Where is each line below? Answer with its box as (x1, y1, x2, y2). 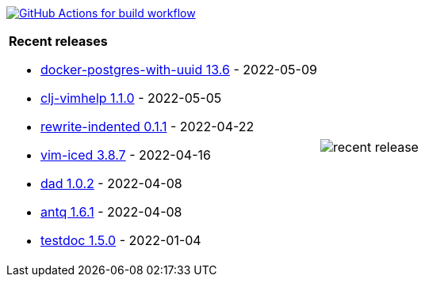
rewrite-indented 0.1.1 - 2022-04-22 (40, 119, 255, 134)
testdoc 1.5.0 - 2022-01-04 (40, 232, 201, 248)
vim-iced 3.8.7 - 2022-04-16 (40, 147, 211, 163)
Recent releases (9, 33, 108, 49)
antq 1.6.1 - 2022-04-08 (40, 204, 182, 220)
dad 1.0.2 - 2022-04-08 (40, 175, 182, 191)
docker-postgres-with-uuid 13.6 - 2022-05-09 (40, 62, 317, 77)
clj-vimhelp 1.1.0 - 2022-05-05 (40, 90, 222, 106)
